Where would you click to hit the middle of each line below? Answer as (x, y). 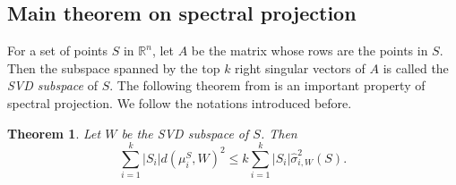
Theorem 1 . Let (54, 133)
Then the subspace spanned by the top (114, 67)
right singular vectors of (300, 67)
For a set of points (57, 50)
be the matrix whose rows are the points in (310, 50)
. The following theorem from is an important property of (267, 85)
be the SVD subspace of (185, 133)
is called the (416, 67)
